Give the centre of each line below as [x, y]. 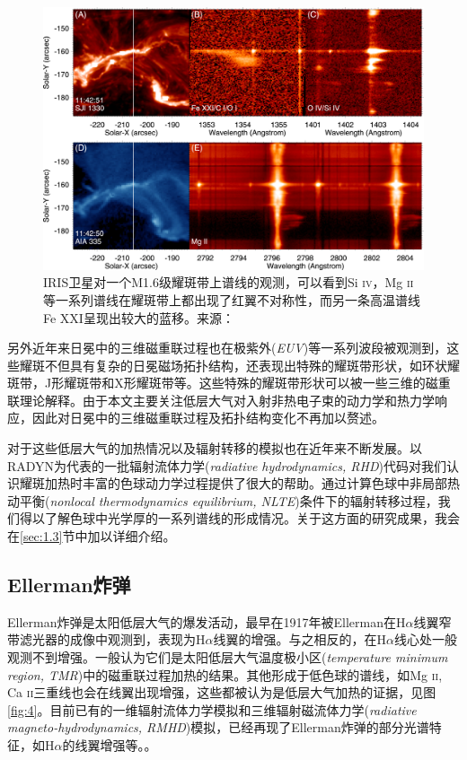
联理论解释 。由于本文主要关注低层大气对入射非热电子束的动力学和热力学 [221, 400]
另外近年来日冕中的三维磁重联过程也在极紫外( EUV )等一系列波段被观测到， [227, 348]
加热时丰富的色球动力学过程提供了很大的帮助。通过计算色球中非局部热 [252, 483]
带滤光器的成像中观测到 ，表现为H [106, 639]
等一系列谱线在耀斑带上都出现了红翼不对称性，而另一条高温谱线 [232, 299]
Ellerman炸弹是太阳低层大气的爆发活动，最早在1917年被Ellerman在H [207, 621]
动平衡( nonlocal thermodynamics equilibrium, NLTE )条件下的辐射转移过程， [223, 500]
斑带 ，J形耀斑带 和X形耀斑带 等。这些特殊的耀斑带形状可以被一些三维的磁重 [229, 383]
